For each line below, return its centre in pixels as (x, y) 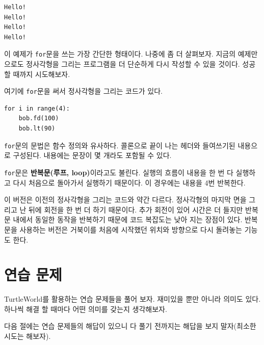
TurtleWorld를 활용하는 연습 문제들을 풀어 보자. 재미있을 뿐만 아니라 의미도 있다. (133, 299)
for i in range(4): (37, 108)
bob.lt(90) (37, 129)
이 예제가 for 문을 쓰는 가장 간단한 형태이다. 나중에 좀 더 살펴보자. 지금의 (120, 54)
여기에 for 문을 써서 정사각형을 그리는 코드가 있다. (83, 91)
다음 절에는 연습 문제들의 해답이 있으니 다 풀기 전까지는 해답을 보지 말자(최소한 (130, 326)
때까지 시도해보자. (42, 74)
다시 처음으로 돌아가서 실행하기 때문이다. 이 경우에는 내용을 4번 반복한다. (129, 182)
